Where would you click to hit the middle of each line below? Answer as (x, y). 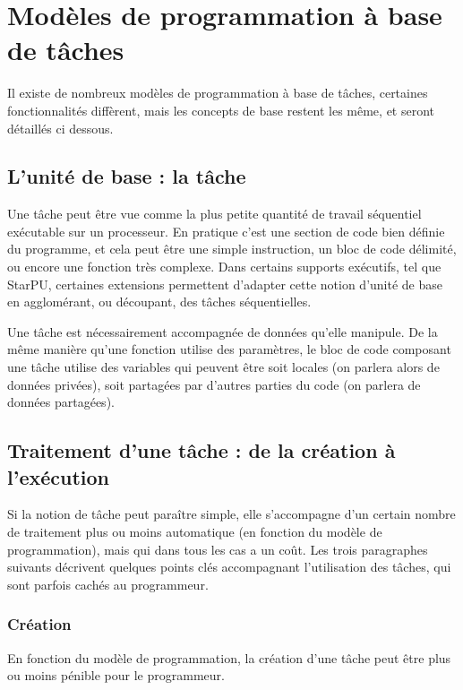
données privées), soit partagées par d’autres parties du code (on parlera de (214, 384)
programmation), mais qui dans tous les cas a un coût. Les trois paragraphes (218, 549)
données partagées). (61, 402)
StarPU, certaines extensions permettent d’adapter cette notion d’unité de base (225, 284)
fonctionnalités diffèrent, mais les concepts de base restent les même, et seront (221, 110)
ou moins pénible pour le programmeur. (116, 675)
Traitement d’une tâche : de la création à (201, 450)
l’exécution (59, 476)
